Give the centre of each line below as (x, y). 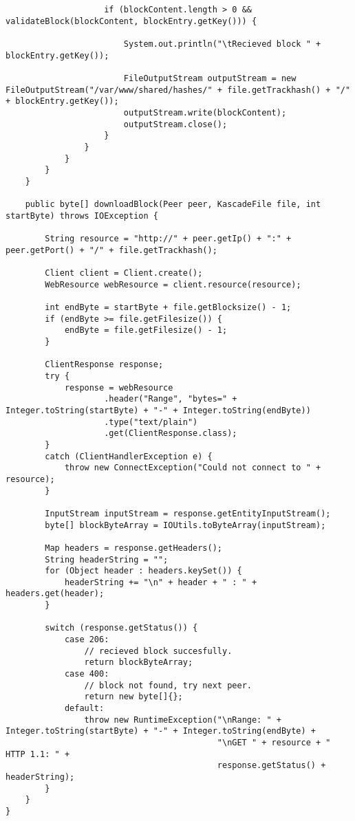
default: (84, 709)
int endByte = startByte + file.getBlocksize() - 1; (168, 308)
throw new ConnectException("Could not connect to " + (193, 468)
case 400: (87, 674)
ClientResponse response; (104, 365)
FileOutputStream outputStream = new (210, 78)
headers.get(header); (55, 594)
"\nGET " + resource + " (274, 743)
